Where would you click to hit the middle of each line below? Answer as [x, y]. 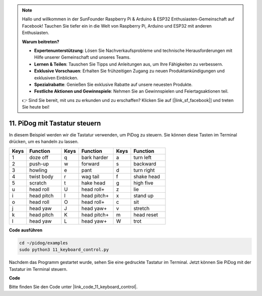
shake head [147, 176]
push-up [39, 164]
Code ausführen [26, 230]
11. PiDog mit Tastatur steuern [55, 123]
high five [144, 183]
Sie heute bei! [36, 107]
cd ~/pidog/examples [43, 243]
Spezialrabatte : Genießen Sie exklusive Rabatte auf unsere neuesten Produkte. [113, 84]
